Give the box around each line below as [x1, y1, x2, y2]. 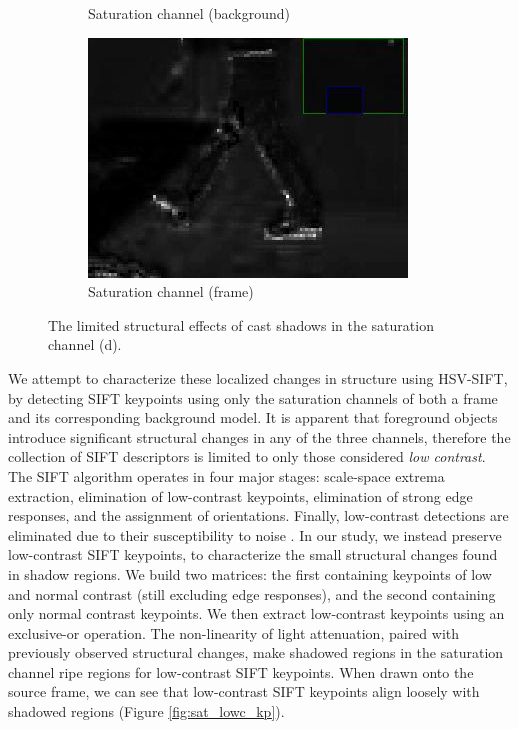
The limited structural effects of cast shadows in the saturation [48, 314, 434, 335]
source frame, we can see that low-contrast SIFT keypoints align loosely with [8, 681, 480, 702]
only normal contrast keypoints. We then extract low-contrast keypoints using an [8, 603, 505, 624]
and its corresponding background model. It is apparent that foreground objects [8, 407, 498, 428]
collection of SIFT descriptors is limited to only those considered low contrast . [8, 446, 486, 467]
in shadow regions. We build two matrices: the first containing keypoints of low [8, 563, 492, 584]
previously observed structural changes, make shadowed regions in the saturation [8, 642, 504, 663]
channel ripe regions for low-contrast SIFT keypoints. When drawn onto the [8, 661, 474, 682]
